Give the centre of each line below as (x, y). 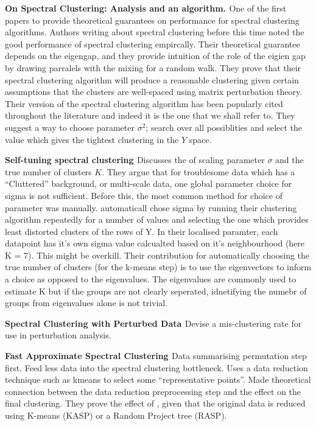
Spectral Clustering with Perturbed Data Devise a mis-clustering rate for (153, 323)
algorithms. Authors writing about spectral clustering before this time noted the (155, 32)
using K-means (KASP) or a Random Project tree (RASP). (116, 415)
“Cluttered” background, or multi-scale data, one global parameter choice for (149, 183)
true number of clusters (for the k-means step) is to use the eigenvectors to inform (158, 267)
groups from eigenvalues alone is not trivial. (86, 303)
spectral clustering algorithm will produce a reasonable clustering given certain (152, 79)
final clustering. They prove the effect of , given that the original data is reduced (155, 403)
